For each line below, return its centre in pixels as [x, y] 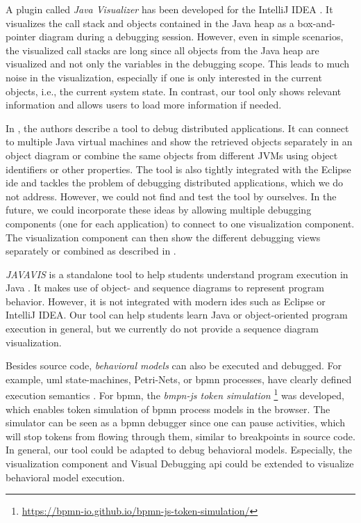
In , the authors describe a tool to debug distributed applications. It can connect [177, 128]
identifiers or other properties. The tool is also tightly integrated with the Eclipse [178, 169]
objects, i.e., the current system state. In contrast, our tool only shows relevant [174, 91]
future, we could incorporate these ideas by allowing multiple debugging [159, 210]
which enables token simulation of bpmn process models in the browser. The [168, 409]
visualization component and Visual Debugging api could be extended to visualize [180, 464]
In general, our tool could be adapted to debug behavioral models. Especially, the [179, 450]
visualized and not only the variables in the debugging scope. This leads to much [178, 64]
